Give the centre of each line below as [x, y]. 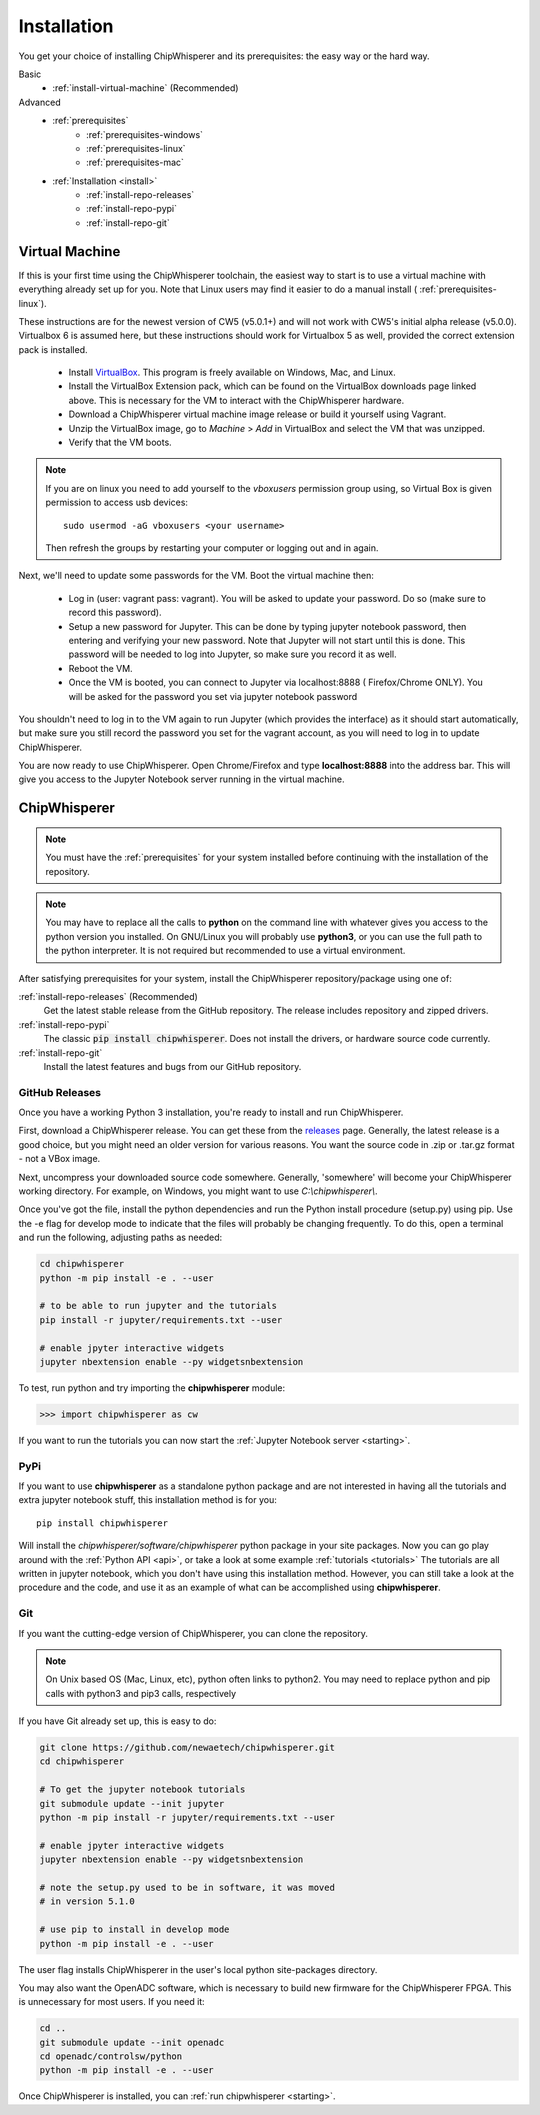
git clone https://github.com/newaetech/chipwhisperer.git [187, 1748]
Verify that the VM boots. [120, 442]
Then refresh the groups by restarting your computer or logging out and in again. [212, 548]
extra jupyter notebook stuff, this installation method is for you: [147, 1500]
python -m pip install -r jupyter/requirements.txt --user [187, 1818]
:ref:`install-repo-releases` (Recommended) [108, 996]
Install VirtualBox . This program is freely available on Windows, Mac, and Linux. [232, 372]
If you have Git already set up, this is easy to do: [117, 1721]
